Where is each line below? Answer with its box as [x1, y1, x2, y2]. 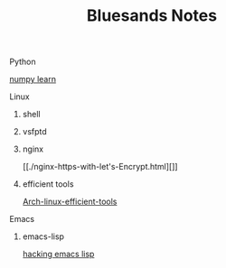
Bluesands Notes [86, 5, 218, 26]
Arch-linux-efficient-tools [22, 196, 118, 208]
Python [9, 56, 36, 68]
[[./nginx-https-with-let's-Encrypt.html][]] [22, 162, 178, 172]
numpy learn [9, 74, 57, 85]
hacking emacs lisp [22, 249, 95, 260]
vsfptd [22, 126, 47, 137]
